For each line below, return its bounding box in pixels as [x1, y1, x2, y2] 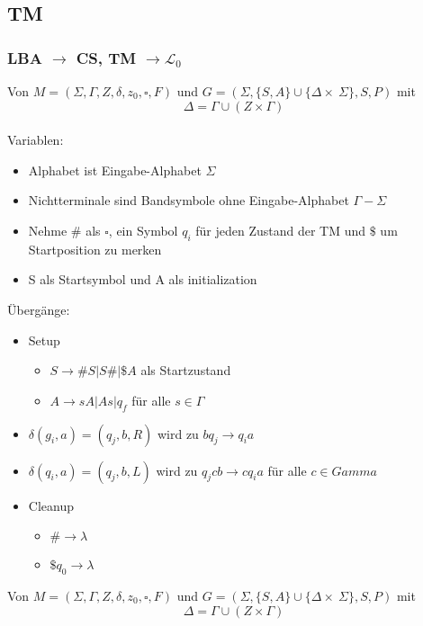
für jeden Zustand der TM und [195, 220, 366, 239]
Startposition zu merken [28, 239, 162, 258]
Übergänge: [7, 300, 70, 318]
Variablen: [7, 130, 64, 149]
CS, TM [76, 46, 137, 68]
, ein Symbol [108, 220, 178, 239]
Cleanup [28, 496, 74, 514]
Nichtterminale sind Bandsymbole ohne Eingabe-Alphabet [28, 191, 349, 210]
